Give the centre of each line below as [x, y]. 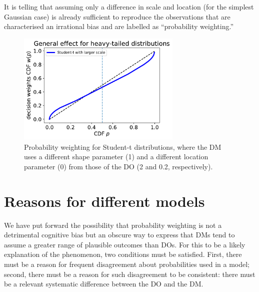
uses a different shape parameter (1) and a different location [116, 157]
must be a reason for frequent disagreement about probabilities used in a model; [127, 264]
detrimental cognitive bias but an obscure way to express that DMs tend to [119, 235]
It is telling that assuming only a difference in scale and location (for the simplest [129, 7]
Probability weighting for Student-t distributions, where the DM [123, 147]
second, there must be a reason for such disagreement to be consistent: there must [130, 274]
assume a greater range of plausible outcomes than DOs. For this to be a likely [125, 244]
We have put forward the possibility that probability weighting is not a [113, 225]
